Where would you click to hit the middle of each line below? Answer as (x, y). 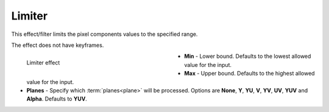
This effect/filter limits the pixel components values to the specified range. (104, 34)
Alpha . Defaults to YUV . (57, 99)
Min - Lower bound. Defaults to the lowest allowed (248, 56)
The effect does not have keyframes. (58, 45)
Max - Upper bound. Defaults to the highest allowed (249, 74)
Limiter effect (43, 63)
